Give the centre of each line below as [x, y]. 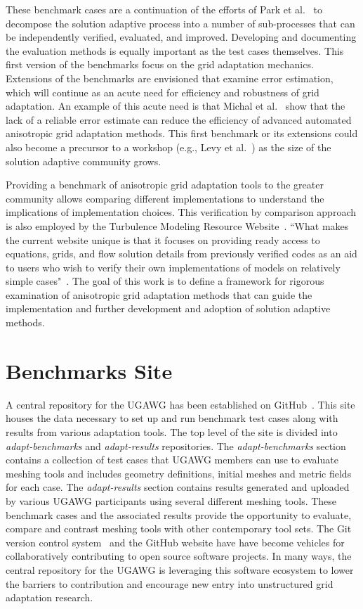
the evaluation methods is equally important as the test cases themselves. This [175, 50]
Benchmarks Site [89, 370]
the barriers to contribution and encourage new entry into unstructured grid [170, 583]
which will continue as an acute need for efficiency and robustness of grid [163, 92]
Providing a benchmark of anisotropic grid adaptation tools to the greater [165, 185]
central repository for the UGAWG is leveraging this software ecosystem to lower [180, 569]
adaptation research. [49, 597]
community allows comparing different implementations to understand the [165, 198]
